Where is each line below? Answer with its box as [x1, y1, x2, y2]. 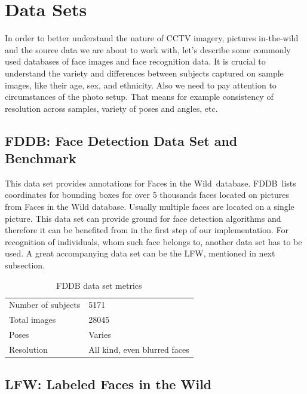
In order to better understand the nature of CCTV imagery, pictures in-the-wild [5, 32, 299, 44]
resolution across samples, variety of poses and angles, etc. [5, 102, 218, 114]
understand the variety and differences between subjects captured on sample [5, 66, 284, 79]
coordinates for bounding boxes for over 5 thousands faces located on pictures [5, 188, 289, 201]
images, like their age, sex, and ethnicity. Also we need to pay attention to [5, 78, 277, 91]
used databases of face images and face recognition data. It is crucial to [5, 55, 266, 68]
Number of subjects [9, 298, 81, 311]
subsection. [5, 259, 45, 271]
